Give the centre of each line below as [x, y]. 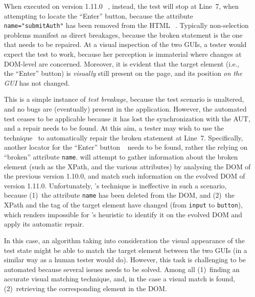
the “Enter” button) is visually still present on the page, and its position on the [123, 73]
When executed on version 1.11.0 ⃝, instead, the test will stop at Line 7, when [121, 6]
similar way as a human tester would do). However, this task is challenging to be [125, 260]
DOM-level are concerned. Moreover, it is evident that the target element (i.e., [122, 63]
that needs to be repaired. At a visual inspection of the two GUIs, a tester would [125, 44]
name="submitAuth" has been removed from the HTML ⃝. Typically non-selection [127, 25]
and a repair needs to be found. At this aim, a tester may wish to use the [114, 128]
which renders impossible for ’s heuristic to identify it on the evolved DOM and [123, 214]
